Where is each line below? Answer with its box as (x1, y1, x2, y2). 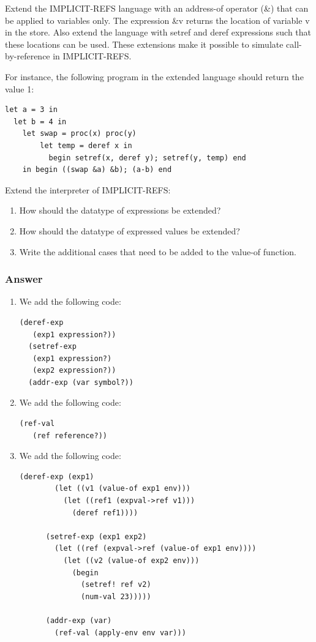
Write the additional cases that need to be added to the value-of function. (19, 245, 296, 258)
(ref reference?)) (32, 431, 107, 440)
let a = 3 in (5, 105, 58, 114)
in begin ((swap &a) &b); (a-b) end (22, 165, 172, 174)
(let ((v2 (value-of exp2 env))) (63, 556, 200, 565)
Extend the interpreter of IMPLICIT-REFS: (5, 183, 171, 196)
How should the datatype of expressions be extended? (19, 204, 221, 217)
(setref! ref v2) (81, 580, 151, 589)
